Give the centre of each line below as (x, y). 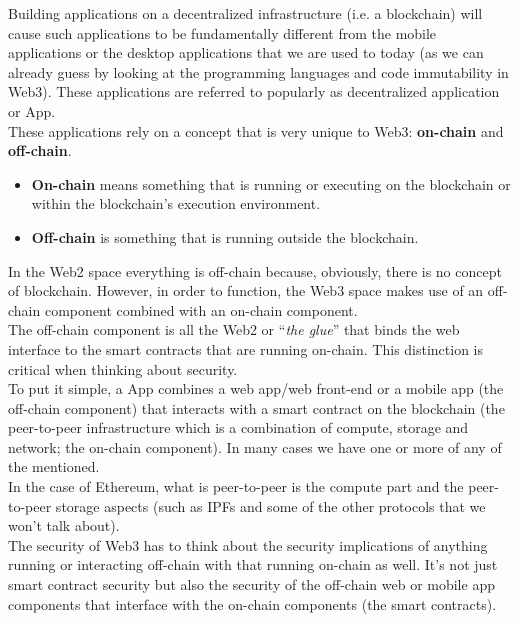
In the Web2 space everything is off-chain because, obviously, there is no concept (255, 270)
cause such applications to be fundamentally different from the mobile (222, 32)
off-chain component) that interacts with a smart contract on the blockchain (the (256, 407)
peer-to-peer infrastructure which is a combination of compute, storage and (238, 427)
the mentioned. (54, 466)
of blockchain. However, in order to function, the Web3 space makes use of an (246, 290)
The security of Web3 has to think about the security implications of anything (248, 544)
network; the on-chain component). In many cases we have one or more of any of (255, 446)
